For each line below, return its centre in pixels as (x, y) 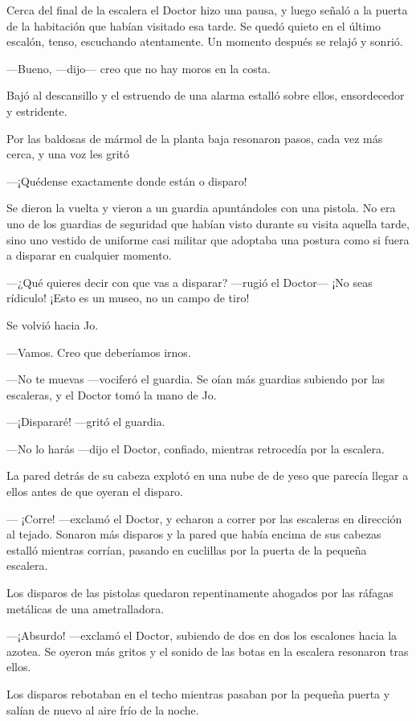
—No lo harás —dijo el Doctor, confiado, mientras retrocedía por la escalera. (196, 448)
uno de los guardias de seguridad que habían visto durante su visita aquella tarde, (208, 223)
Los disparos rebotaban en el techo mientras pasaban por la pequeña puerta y (198, 694)
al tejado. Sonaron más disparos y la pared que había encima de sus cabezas (194, 534)
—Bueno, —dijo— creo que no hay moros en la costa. (139, 68)
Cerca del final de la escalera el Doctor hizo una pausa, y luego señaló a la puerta (207, 10)
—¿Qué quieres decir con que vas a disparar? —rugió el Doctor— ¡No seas (190, 282)
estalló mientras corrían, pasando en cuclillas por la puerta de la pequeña (187, 549)
